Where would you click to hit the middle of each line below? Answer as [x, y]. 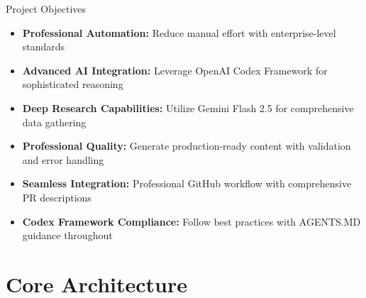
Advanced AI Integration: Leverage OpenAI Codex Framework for [175, 70]
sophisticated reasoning [73, 84]
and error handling [63, 159]
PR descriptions [57, 197]
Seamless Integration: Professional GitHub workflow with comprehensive [187, 183]
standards [44, 46]
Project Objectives [46, 9]
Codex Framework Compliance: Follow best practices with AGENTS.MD [192, 221]
